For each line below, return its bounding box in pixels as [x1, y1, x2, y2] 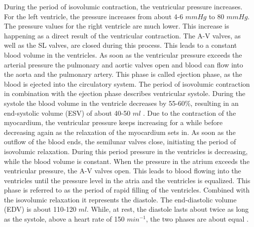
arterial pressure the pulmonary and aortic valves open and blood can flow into [4, 59, 243, 69]
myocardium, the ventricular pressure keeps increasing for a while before [4, 117, 223, 128]
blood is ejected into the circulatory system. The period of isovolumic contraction [4, 78, 250, 89]
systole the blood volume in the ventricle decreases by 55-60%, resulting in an [4, 97, 239, 108]
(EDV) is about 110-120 [4, 204, 76, 214]
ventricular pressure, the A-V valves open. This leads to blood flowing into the [4, 165, 241, 176]
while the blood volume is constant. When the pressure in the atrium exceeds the [4, 156, 250, 166]
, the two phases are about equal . [146, 214, 249, 224]
